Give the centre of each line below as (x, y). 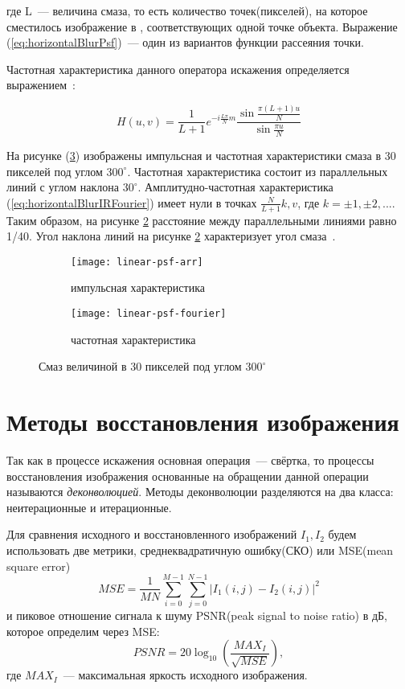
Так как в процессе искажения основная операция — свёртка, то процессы (190, 459)
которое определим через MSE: (83, 631)
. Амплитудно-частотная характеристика (235, 187)
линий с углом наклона (63, 187)
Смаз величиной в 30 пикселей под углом (140, 366)
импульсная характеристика (138, 287)
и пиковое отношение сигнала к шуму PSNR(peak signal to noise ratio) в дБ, (197, 615)
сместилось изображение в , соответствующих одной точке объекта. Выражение (202, 26)
